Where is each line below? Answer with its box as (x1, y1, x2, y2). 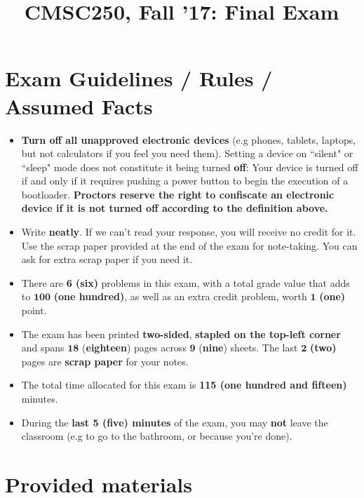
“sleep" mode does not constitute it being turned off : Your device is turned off (21, 159, 358, 174)
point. (21, 303, 47, 318)
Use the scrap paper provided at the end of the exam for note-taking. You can (21, 238, 358, 253)
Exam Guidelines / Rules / (5, 64, 273, 93)
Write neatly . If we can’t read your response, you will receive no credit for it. (21, 224, 356, 239)
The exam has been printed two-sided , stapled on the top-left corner (21, 326, 341, 341)
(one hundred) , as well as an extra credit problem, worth (53, 289, 307, 304)
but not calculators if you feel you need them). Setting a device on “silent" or (21, 146, 353, 161)
